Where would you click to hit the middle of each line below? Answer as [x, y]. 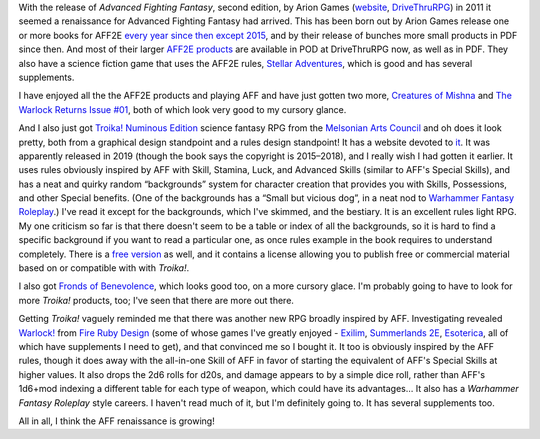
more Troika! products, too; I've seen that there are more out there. [156, 300]
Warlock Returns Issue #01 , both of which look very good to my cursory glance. [182, 109]
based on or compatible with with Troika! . [104, 268]
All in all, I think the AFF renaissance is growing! [116, 421]
